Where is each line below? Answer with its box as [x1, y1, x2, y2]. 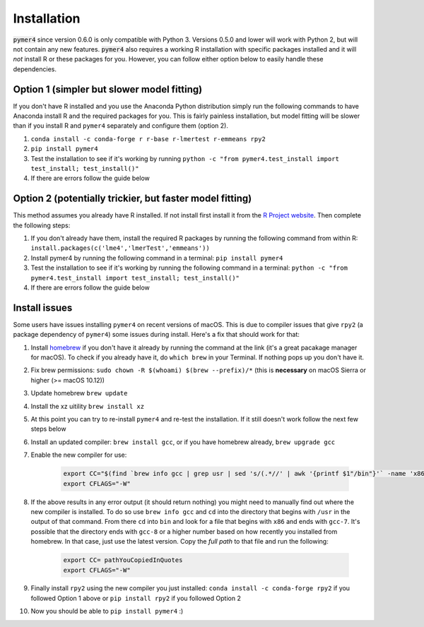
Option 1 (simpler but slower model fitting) [13, 83, 203, 95]
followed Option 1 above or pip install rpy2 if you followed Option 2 [30, 594, 242, 602]
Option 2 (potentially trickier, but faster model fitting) [13, 193, 252, 205]
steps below [30, 424, 66, 434]
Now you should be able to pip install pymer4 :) [30, 607, 184, 616]
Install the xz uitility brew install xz [30, 402, 145, 410]
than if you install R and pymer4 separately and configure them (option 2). [13, 121, 229, 130]
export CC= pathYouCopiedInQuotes [63, 556, 183, 564]
